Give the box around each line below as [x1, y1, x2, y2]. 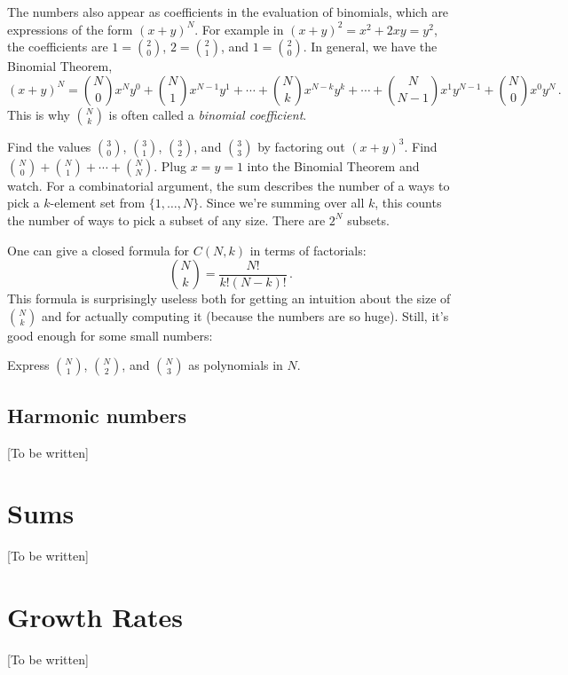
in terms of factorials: [249, 240, 367, 259]
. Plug [154, 156, 187, 175]
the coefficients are [7, 37, 108, 56]
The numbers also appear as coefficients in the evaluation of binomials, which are [7, 3, 449, 20]
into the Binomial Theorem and [247, 156, 420, 175]
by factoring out [257, 137, 345, 155]
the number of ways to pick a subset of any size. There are [7, 210, 326, 229]
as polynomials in [188, 356, 283, 374]
